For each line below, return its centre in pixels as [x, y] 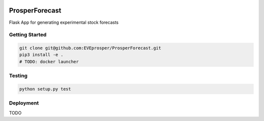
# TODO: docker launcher [49, 61]
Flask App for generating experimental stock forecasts [64, 22]
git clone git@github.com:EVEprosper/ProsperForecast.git [90, 48]
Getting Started [28, 35]
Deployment [24, 103]
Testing [18, 76]
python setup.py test [45, 89]
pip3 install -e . [41, 55]
